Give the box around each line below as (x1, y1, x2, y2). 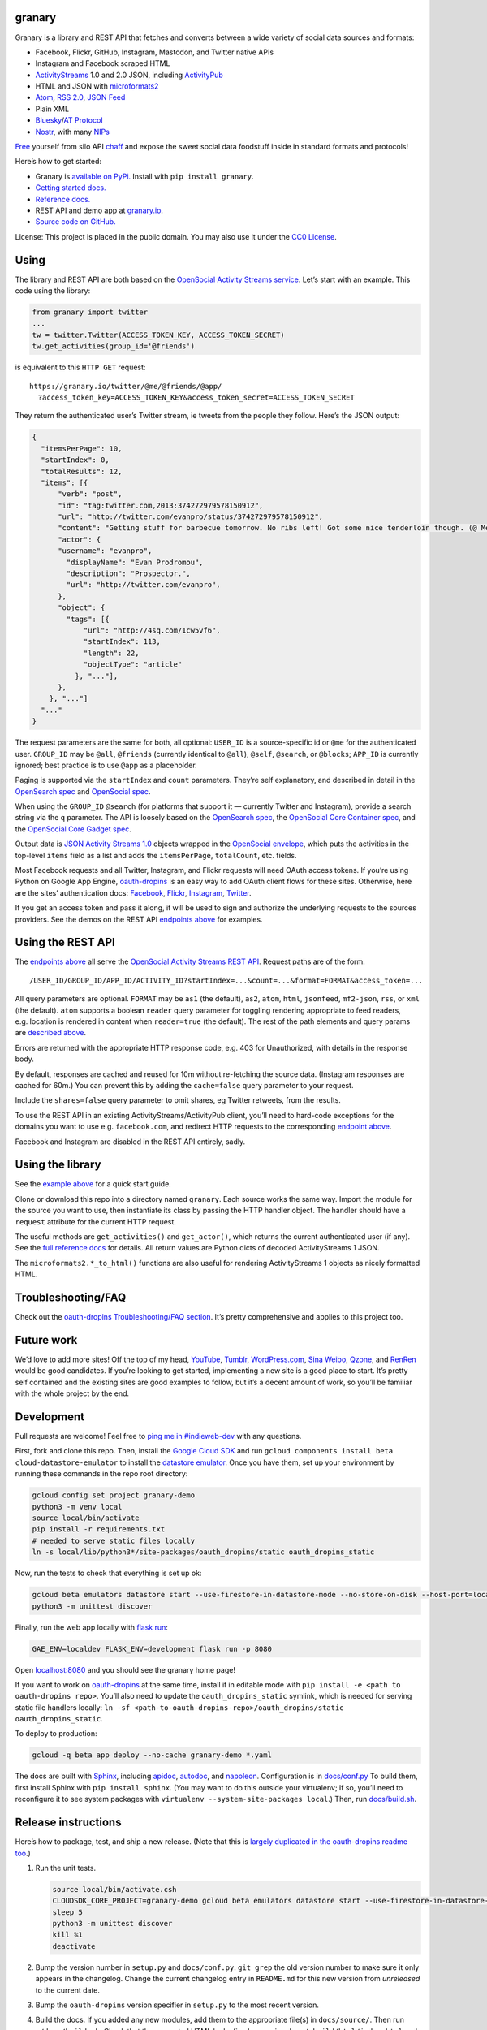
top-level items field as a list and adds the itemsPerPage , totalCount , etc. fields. (15, 850, 297, 860)
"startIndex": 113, (83, 637, 162, 646)
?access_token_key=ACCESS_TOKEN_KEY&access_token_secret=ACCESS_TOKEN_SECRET (37, 392, 355, 402)
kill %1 (52, 1930, 83, 1940)
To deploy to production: (15, 1729, 97, 1738)
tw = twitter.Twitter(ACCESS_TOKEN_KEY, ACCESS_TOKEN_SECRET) (32, 330, 285, 339)
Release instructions (15, 1816, 122, 1829)
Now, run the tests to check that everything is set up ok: (15, 1568, 202, 1579)
